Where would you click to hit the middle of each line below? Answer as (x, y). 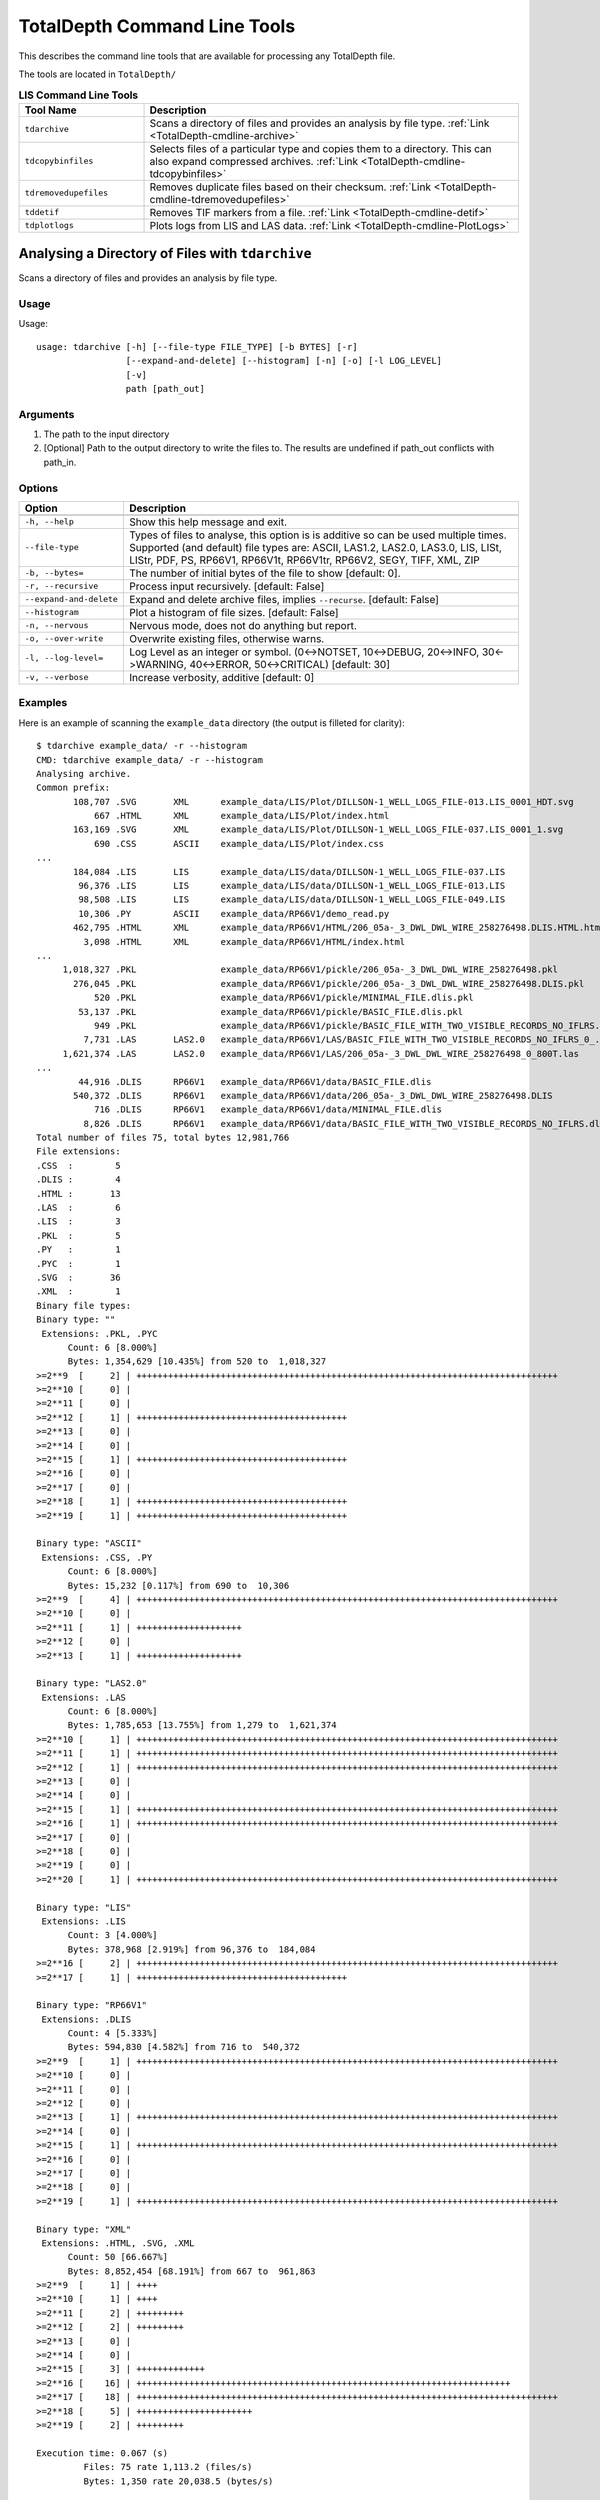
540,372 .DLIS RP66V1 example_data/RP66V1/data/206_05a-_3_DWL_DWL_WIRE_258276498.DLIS (313, 1095)
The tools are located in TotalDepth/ (97, 74)
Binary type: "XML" (84, 2229)
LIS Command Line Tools (78, 95)
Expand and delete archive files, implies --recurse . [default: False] (284, 599)
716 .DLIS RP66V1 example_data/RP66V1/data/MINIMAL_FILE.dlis (268, 1109)
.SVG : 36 (78, 1277)
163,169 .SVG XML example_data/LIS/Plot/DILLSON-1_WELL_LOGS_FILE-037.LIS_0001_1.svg (318, 829)
